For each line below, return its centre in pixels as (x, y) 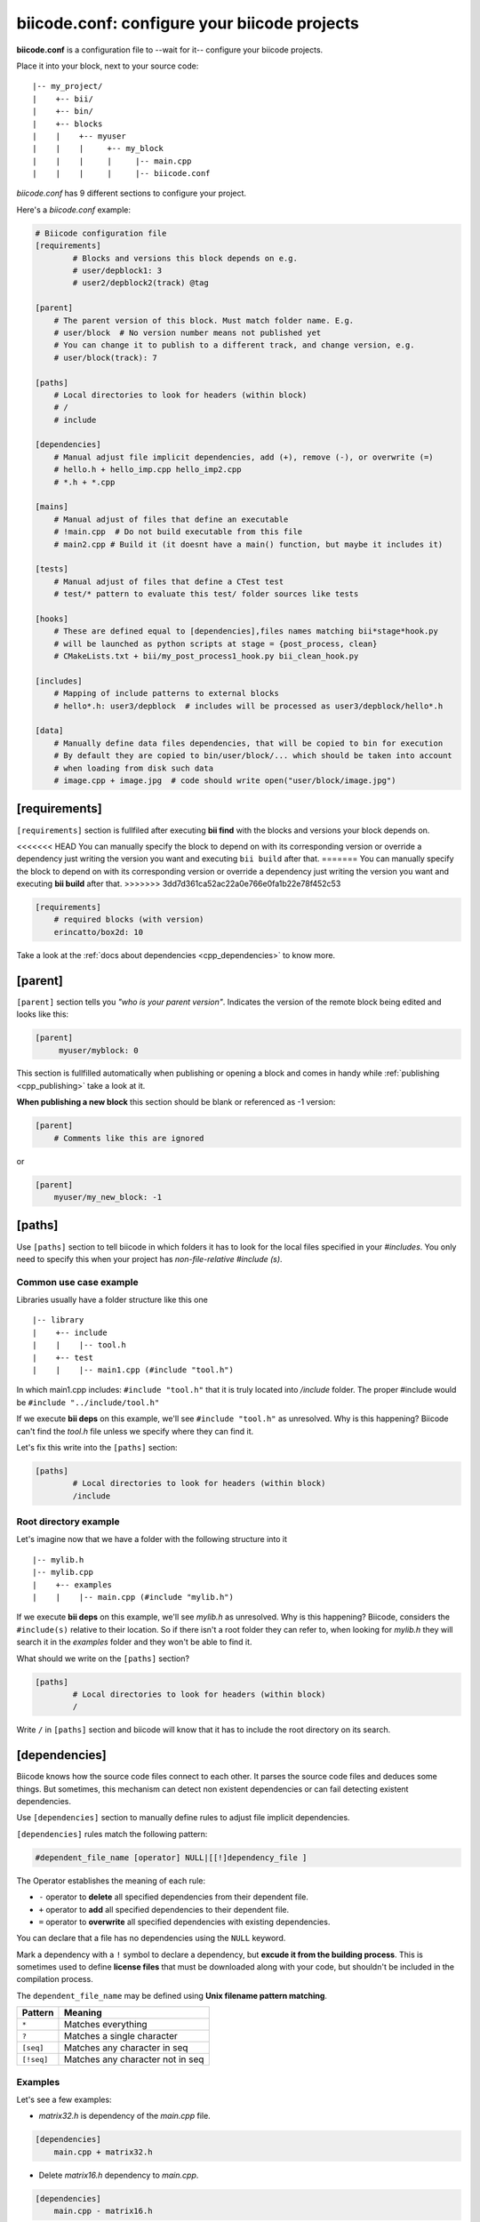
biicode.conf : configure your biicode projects (188, 23)
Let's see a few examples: (64, 2100)
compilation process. (55, 1979)
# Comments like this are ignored (129, 1138)
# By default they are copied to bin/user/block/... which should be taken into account (253, 756)
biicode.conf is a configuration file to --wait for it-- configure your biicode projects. (170, 50)
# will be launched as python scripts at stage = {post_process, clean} (216, 643)
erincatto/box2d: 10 (99, 932)
